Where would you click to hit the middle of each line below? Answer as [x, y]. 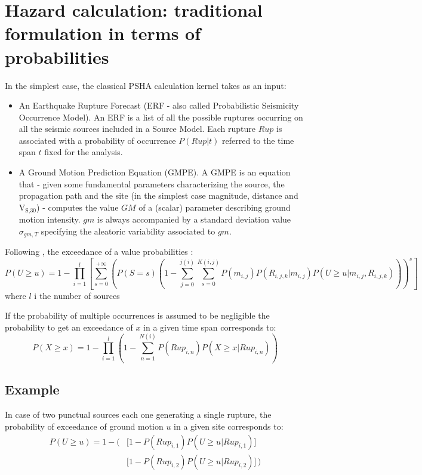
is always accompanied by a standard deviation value [194, 219]
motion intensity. [50, 219]
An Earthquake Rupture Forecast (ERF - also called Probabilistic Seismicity [159, 105]
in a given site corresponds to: [229, 426]
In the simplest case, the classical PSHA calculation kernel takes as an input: [146, 85]
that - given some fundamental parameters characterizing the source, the [152, 183]
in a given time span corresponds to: [210, 327]
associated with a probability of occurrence [97, 140]
